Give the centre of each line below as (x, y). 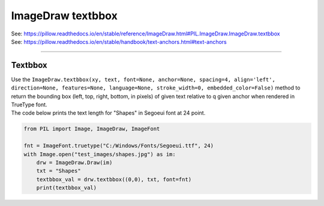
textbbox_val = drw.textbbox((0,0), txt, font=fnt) (114, 179)
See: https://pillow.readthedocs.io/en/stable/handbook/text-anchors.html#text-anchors (119, 41)
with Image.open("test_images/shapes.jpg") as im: (100, 154)
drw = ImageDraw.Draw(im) (74, 162)
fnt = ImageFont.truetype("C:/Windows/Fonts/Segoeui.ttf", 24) (119, 146)
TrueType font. (29, 105)
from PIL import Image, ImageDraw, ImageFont (92, 129)
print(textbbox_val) (67, 188)
